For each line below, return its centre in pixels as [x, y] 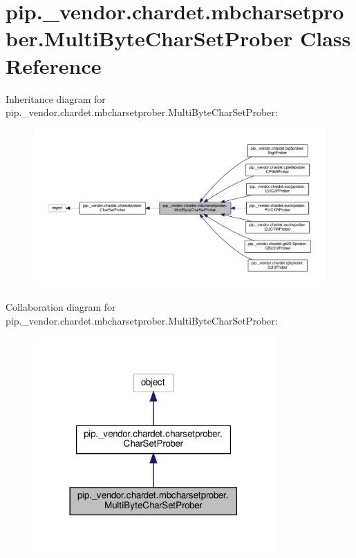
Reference [54, 65]
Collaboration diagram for [61, 307]
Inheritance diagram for [56, 98]
